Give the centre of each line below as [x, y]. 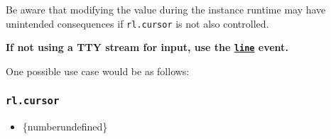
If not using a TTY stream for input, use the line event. [147, 47]
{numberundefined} [65, 127]
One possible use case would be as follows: [98, 71]
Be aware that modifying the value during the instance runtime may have [166, 9]
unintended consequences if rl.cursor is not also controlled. [137, 23]
